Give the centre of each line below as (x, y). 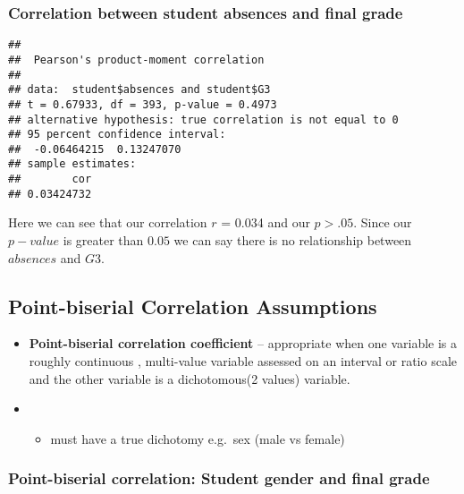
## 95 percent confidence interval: (117, 135)
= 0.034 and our (266, 222)
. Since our (383, 222)
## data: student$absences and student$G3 (139, 90)
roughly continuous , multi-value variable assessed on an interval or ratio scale (243, 361)
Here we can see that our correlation (108, 222)
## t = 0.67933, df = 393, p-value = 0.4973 (143, 104)
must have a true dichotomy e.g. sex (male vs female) (198, 438)
